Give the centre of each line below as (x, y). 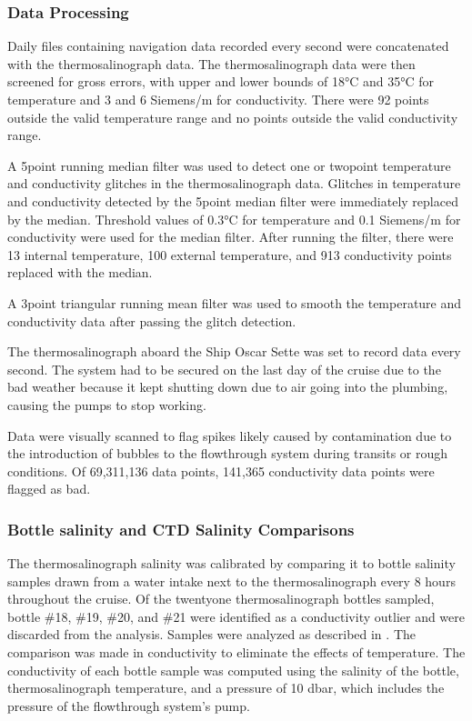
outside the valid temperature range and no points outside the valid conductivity (233, 117)
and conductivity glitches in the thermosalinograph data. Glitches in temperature (234, 183)
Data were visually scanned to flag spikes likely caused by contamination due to (230, 435)
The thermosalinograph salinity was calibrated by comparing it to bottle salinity (231, 563)
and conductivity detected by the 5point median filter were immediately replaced (233, 200)
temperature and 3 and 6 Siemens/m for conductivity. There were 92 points (218, 99)
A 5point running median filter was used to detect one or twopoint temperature (229, 165)
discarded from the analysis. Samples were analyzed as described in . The (211, 634)
